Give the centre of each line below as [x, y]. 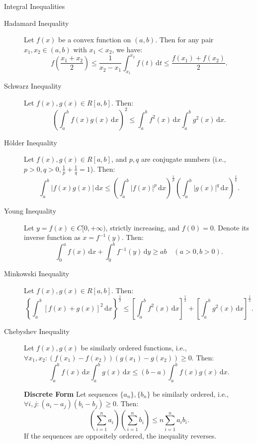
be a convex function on [95, 40]
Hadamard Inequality [37, 23]
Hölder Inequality [31, 142]
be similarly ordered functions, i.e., [134, 348]
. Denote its [231, 227]
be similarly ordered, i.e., [191, 393]
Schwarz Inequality [33, 86]
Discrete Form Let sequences [71, 393]
